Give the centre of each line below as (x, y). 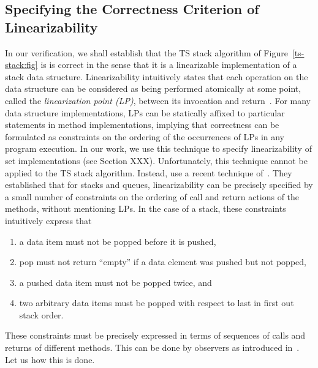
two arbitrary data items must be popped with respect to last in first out (157, 303)
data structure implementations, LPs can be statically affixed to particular (145, 112)
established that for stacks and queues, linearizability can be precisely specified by (159, 185)
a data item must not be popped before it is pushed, (118, 241)
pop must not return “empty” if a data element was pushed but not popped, (163, 262)
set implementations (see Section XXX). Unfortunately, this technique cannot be (156, 160)
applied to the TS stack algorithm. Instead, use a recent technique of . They (149, 172)
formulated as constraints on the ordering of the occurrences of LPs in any (145, 136)
